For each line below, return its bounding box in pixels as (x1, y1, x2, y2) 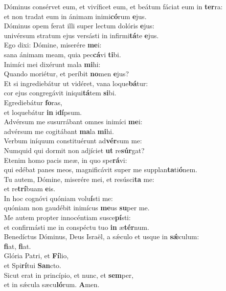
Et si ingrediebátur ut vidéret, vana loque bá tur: (4, 78, 148, 88)
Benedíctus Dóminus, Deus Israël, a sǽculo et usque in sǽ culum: (4, 231, 199, 242)
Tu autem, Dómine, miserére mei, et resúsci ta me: (4, 174, 155, 184)
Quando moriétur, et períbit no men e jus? (4, 68, 129, 79)
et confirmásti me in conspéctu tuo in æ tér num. (4, 222, 149, 232)
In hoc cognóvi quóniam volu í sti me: (4, 193, 113, 203)
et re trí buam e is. (4, 183, 56, 194)
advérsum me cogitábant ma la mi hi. (4, 126, 114, 136)
